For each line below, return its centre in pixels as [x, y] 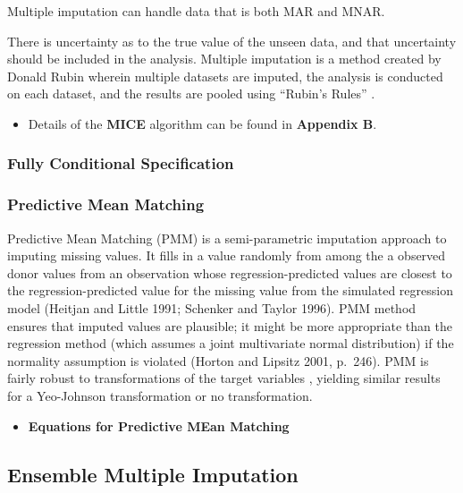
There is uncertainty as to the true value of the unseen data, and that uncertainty [232, 41]
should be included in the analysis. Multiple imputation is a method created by [224, 59]
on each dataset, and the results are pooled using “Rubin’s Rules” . [191, 93]
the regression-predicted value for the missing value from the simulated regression [230, 290]
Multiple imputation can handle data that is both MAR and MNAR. [196, 11]
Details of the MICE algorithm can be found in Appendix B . [202, 123]
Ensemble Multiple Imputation [153, 474]
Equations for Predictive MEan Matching [159, 425]
